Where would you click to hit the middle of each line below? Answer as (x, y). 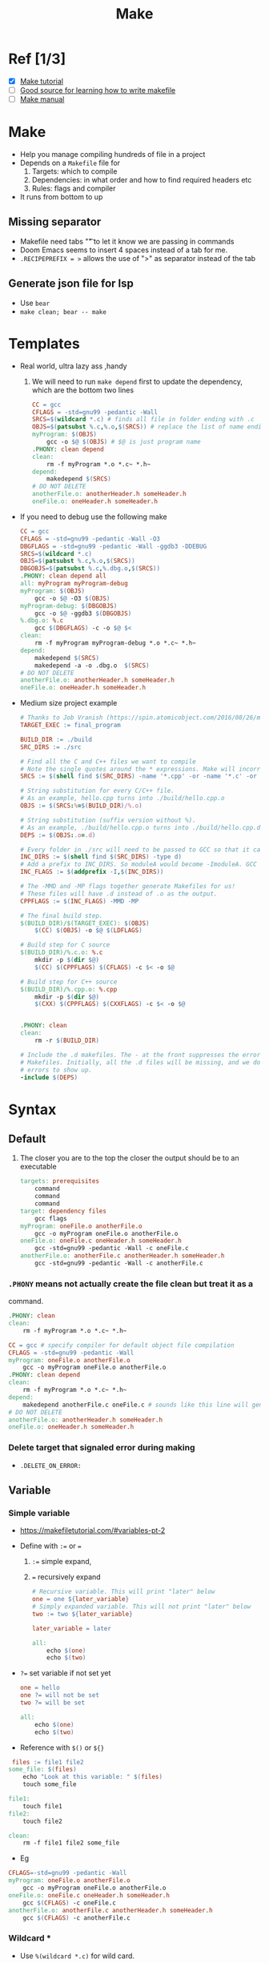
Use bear (35, 303)
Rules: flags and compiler (74, 188)
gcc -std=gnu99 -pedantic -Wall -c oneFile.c (112, 1249)
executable (38, 1167)
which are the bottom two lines (83, 390)
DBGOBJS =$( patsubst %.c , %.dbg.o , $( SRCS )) (90, 569)
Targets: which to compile (74, 171)
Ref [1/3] (37, 59)
